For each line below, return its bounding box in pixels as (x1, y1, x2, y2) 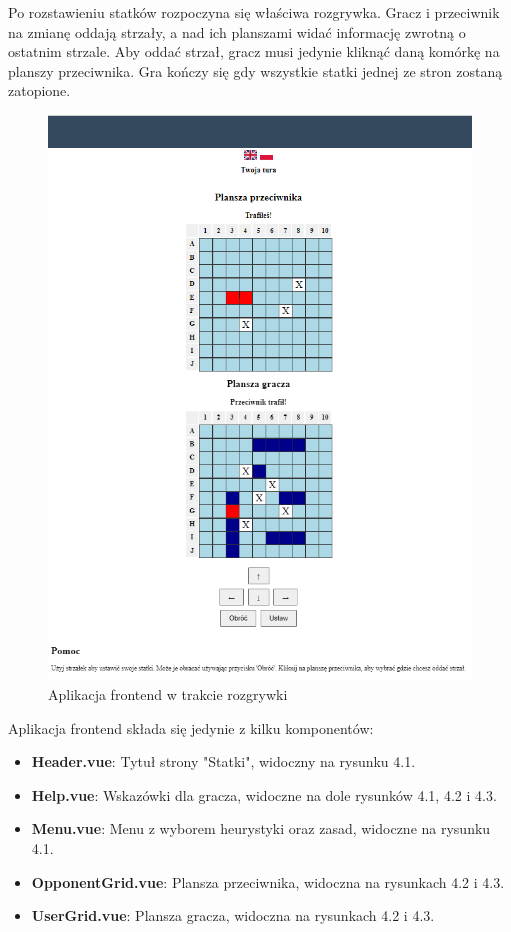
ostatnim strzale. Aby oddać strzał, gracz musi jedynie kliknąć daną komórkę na (8, 41, 500, 62)
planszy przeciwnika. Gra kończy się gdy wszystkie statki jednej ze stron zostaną (8, 60, 503, 81)
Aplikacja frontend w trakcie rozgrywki (48, 684, 288, 705)
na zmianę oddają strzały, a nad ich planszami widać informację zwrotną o (8, 21, 466, 42)
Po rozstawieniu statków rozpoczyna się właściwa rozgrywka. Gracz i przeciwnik (8, 2, 500, 22)
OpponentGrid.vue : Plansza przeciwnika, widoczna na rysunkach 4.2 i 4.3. (31, 871, 505, 892)
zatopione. (8, 80, 71, 101)
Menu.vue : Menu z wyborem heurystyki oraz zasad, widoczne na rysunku (31, 818, 491, 839)
